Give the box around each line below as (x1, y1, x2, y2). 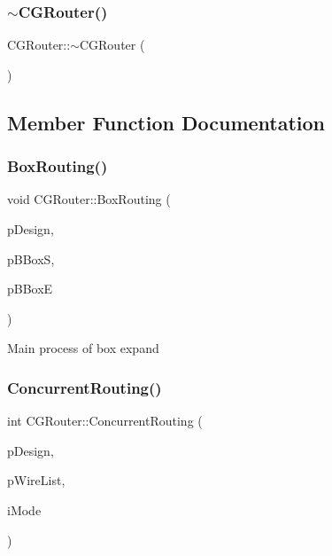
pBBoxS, (7, 249, 55, 268)
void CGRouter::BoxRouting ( (7, 190, 171, 208)
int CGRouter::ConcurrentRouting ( (7, 411, 203, 430)
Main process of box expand (7, 339, 159, 357)
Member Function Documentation (7, 108, 326, 136)
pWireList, (7, 471, 66, 489)
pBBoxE (7, 279, 53, 298)
